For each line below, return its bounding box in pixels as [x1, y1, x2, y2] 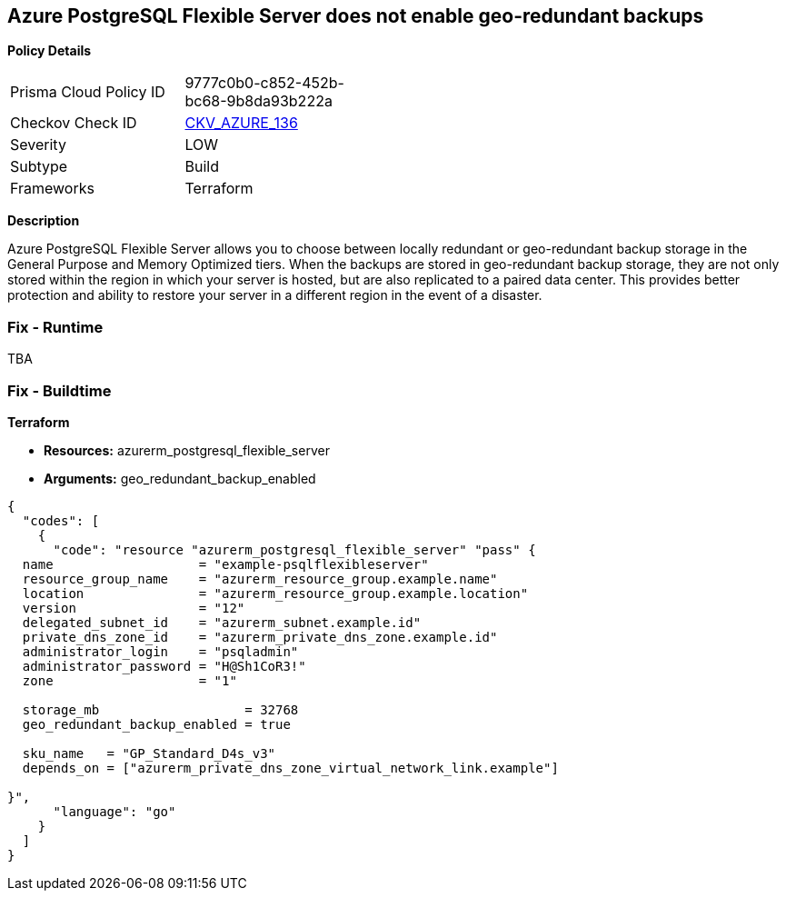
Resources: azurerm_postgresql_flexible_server [44, 442, 330, 458]
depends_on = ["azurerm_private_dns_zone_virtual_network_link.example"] [22, 760, 559, 775]
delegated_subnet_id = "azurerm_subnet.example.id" [22, 614, 422, 630]
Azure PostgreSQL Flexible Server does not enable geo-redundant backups [7, 5, 704, 27]
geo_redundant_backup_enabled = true [22, 716, 291, 732]
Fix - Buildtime [7, 381, 112, 400]
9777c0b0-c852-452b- [184, 74, 344, 93]
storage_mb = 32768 [22, 702, 299, 717]
